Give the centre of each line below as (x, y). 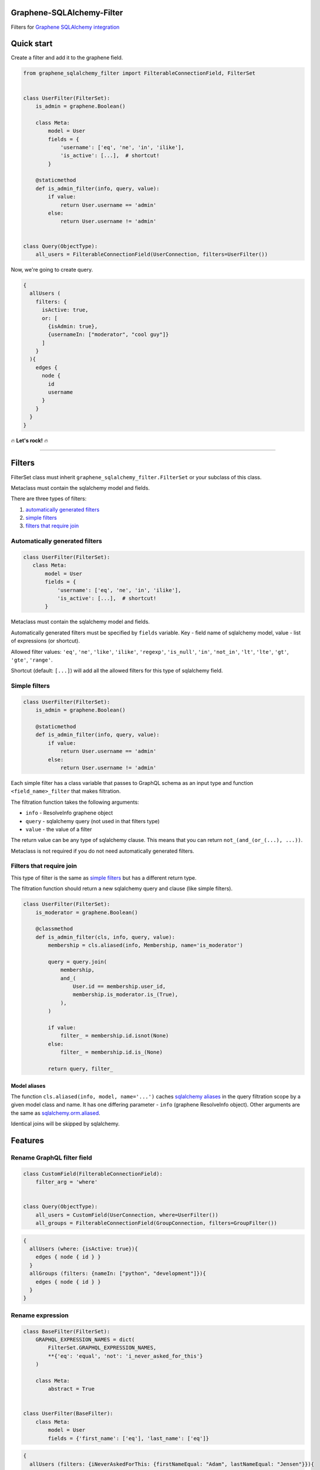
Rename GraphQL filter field (51, 1157)
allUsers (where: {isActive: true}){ (84, 1249)
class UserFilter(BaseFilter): (68, 1414)
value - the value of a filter (59, 829)
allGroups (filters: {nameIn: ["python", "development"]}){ (118, 1274)
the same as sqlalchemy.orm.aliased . (56, 1113)
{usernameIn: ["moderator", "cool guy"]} (108, 335)
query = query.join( (78, 962)
